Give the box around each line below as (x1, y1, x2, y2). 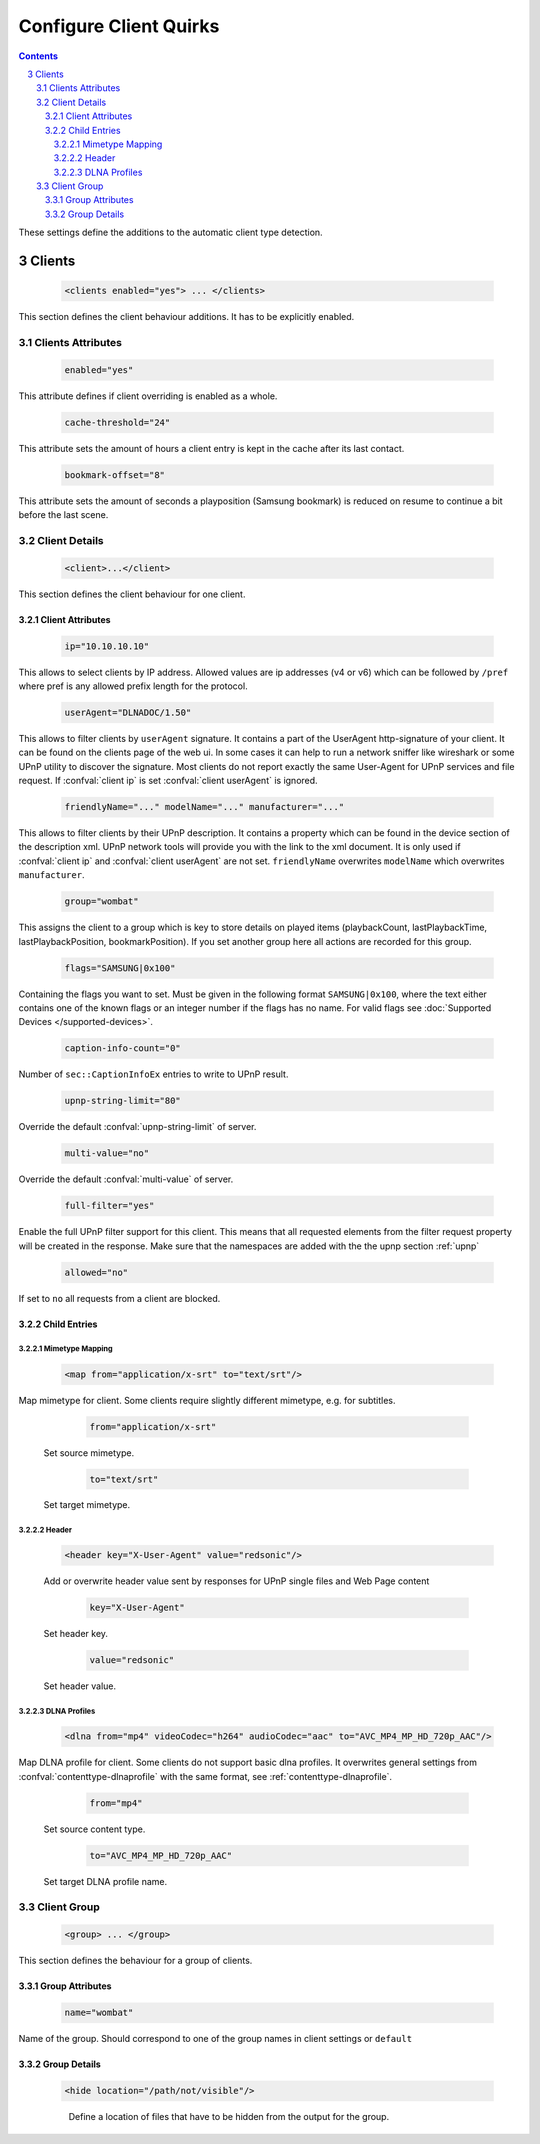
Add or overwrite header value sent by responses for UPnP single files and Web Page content (43, 1575, 430, 1587)
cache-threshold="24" (64, 416, 171, 428)
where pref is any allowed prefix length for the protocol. (18, 680, 249, 692)
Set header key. (43, 1628, 109, 1640)
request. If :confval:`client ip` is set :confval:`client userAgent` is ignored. (18, 775, 319, 787)
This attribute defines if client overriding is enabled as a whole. (18, 390, 278, 402)
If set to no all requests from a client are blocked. (18, 1292, 221, 1304)
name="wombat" (64, 2007, 134, 2019)
